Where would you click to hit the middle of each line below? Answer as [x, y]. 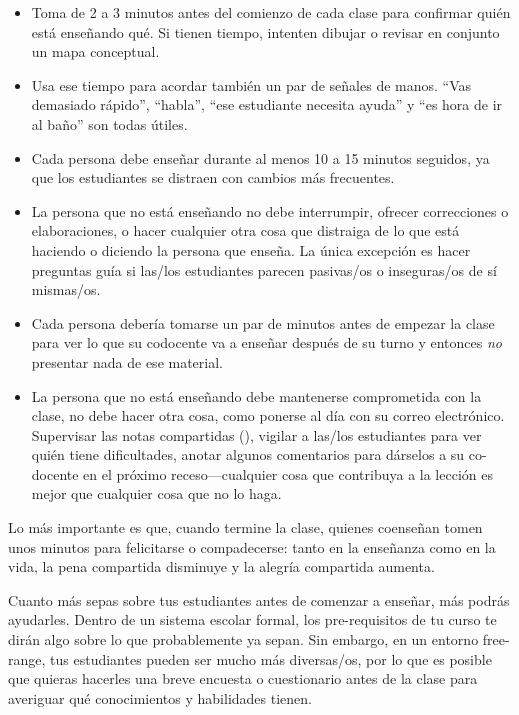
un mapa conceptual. [95, 51]
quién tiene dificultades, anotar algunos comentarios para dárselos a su [248, 454]
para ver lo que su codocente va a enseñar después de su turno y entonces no [266, 342]
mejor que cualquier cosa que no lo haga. [156, 493]
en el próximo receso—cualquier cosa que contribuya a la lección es [288, 473]
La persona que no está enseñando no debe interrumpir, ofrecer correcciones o [270, 210]
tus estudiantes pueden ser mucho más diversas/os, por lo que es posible [271, 658]
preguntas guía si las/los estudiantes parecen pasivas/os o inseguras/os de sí [264, 269]
